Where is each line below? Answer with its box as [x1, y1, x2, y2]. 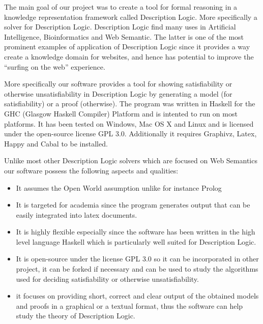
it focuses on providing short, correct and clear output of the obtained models [16, 290, 259, 301]
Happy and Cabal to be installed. [4, 138, 108, 149]
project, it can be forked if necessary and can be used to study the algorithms [16, 263, 258, 274]
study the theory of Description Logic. [16, 310, 135, 321]
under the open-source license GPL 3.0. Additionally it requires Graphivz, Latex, [4, 128, 257, 139]
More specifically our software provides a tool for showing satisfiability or [4, 78, 232, 89]
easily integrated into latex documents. [16, 209, 137, 220]
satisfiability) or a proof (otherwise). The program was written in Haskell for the [4, 98, 255, 109]
